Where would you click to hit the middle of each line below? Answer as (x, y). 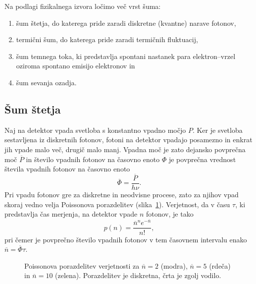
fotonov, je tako (170, 214)
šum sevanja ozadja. (46, 82)
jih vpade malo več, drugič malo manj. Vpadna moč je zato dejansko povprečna (125, 149)
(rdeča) (220, 265)
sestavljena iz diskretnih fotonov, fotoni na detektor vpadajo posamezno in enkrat (128, 140)
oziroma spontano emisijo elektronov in (76, 66)
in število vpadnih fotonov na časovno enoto (93, 159)
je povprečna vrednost (202, 159)
